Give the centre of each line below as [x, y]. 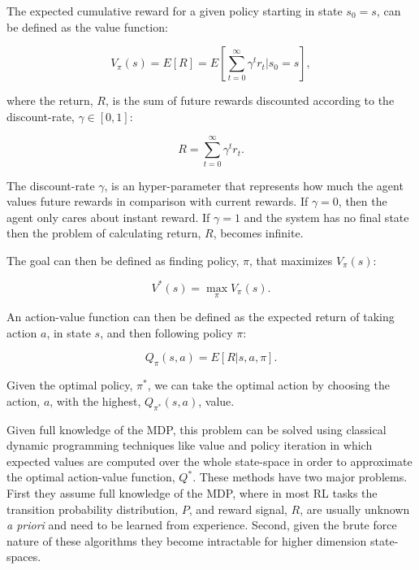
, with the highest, [95, 400]
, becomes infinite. [258, 233]
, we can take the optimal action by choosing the [268, 385]
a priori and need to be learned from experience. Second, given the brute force [202, 525]
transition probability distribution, [93, 509]
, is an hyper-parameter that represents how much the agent [254, 185]
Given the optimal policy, [70, 385]
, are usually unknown [355, 509]
